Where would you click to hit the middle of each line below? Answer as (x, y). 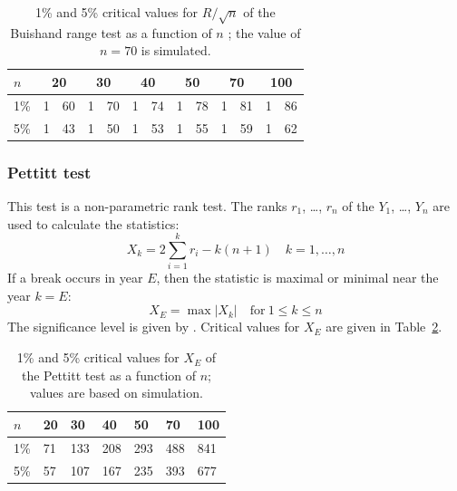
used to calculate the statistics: (93, 223)
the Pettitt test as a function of (109, 375)
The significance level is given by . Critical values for (154, 327)
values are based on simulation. (117, 393)
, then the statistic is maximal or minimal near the (297, 278)
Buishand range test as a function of (111, 32)
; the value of (264, 32)
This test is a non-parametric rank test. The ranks (147, 205)
